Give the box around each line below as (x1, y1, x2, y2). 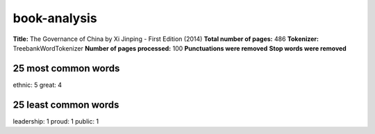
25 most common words (12, 62, 120, 74)
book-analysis (12, 10, 97, 26)
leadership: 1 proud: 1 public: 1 (12, 117, 99, 125)
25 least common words (12, 99, 119, 110)
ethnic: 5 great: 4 (12, 81, 62, 89)
